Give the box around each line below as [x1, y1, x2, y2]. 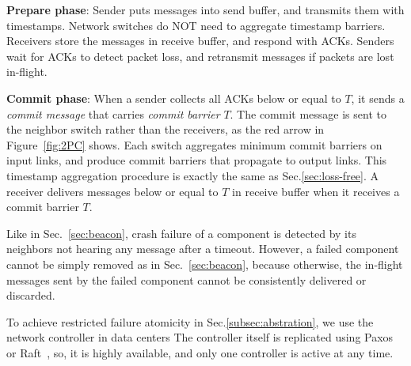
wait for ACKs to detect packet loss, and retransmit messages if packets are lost [6, 47, 394, 64]
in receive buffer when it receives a [232, 183, 400, 199]
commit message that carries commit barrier [6, 105, 220, 122]
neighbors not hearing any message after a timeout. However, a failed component [6, 240, 399, 257]
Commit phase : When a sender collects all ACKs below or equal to [6, 89, 341, 106]
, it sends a [351, 89, 405, 106]
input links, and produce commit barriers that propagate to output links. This [6, 152, 387, 168]
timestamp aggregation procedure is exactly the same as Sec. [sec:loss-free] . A [6, 167, 379, 183]
